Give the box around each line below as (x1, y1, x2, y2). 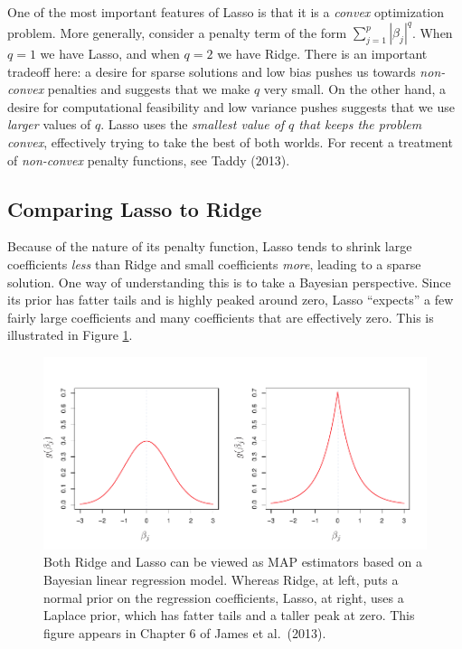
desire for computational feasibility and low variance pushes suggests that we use (7, 97, 455, 116)
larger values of (7, 115, 91, 134)
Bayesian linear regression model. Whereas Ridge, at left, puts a (43, 569, 399, 588)
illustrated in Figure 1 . (7, 325, 133, 344)
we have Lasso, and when (40, 44, 180, 63)
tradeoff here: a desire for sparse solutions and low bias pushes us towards (7, 61, 416, 80)
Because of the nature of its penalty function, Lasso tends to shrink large (7, 237, 412, 256)
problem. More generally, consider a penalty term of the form (7, 23, 347, 42)
